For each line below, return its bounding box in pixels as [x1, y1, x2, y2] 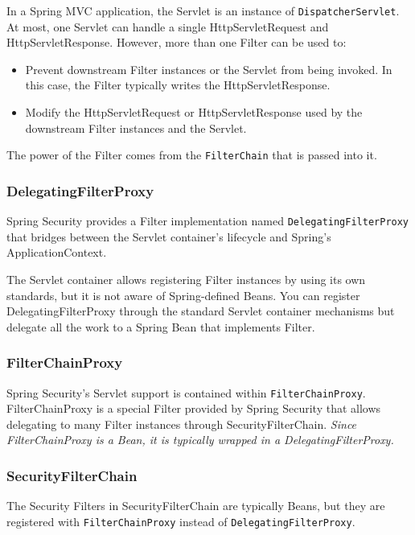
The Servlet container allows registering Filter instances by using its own [6, 270, 366, 287]
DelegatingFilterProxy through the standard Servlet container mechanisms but [6, 302, 395, 319]
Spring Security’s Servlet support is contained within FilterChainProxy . [6, 384, 366, 401]
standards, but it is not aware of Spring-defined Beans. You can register [6, 286, 360, 303]
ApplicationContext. [6, 244, 107, 261]
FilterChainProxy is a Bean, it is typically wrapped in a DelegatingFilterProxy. [6, 431, 394, 448]
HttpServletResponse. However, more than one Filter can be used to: [6, 34, 347, 51]
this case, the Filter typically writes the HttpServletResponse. [25, 76, 331, 93]
